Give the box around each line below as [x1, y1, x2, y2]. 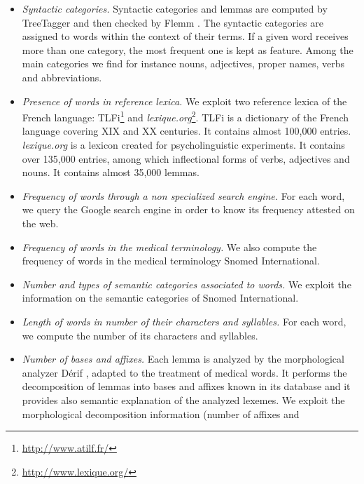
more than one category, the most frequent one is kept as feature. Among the [22, 42, 353, 57]
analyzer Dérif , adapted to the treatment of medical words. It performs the [22, 365, 347, 379]
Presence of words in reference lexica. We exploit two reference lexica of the [22, 93, 347, 108]
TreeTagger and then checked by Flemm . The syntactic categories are [22, 15, 323, 29]
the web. [22, 215, 59, 230]
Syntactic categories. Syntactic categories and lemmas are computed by [22, 1, 328, 15]
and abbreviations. [22, 69, 102, 84]
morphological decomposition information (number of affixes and [22, 406, 300, 421]
